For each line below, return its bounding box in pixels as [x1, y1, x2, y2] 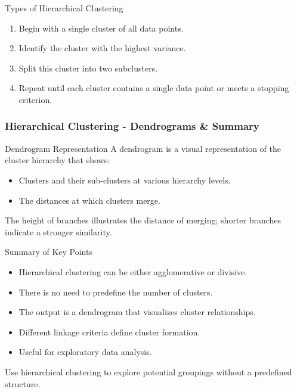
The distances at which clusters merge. [18, 194, 160, 206]
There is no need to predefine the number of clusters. [18, 285, 213, 298]
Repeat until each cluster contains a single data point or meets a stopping [18, 82, 289, 94]
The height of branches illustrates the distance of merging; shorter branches [5, 214, 281, 226]
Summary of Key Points [5, 245, 92, 258]
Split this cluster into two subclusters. [18, 61, 158, 74]
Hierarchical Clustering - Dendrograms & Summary [5, 119, 259, 133]
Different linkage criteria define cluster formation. [18, 325, 200, 338]
